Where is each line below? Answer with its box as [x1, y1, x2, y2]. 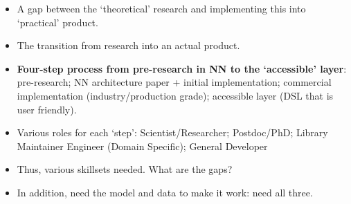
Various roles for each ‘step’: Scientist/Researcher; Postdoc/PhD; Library [17, 125, 328, 140]
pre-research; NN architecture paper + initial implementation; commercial [17, 75, 332, 89]
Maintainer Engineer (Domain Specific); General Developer [17, 138, 268, 153]
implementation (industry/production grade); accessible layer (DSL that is [17, 88, 334, 102]
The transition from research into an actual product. [17, 38, 240, 53]
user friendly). [17, 102, 77, 116]
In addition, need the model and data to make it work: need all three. [17, 185, 313, 199]
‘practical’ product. [17, 15, 98, 29]
